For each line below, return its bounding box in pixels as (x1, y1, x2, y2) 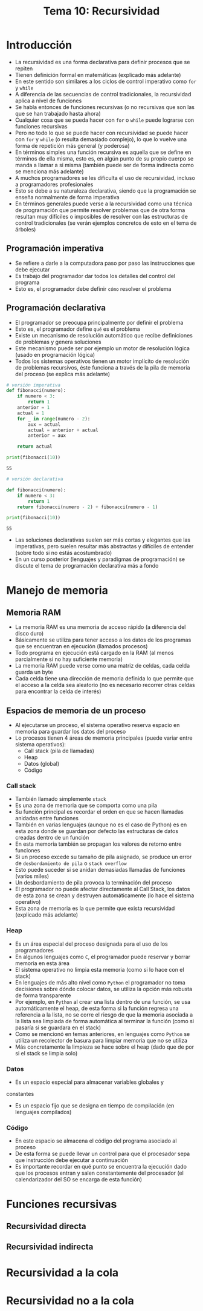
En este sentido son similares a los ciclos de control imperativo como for (14, 78, 197, 85)
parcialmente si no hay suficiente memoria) (14, 655, 123, 663)
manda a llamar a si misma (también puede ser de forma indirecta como (14, 161, 195, 168)
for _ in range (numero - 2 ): (17, 416, 91, 422)
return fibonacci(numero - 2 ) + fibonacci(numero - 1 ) (17, 504, 158, 510)
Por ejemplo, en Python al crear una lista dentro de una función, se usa (14, 998, 191, 1005)
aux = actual (28, 421, 61, 428)
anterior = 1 (17, 405, 50, 411)
